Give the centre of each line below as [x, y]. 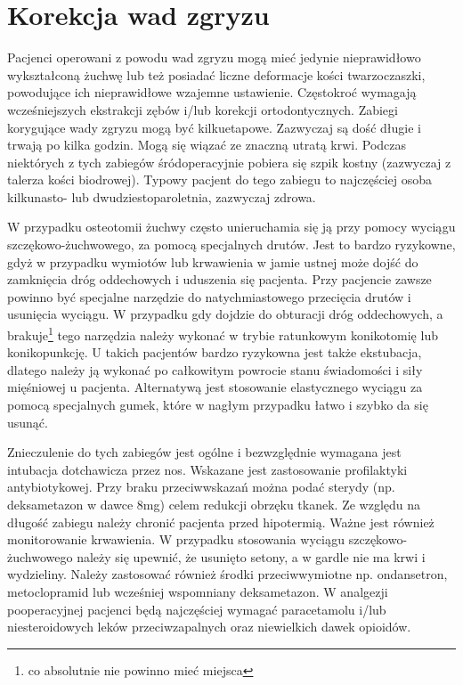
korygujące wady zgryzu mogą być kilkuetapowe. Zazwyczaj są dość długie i [214, 127]
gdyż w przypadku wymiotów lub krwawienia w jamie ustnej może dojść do [213, 261]
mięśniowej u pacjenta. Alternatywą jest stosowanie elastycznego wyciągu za [215, 387]
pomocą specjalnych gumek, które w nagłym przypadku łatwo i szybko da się [218, 405]
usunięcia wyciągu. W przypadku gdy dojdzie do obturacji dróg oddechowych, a [225, 314]
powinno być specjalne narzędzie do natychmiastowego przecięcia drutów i [209, 296]
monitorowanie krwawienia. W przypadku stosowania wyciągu [176, 539]
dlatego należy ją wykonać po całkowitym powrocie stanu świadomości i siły [215, 369]
